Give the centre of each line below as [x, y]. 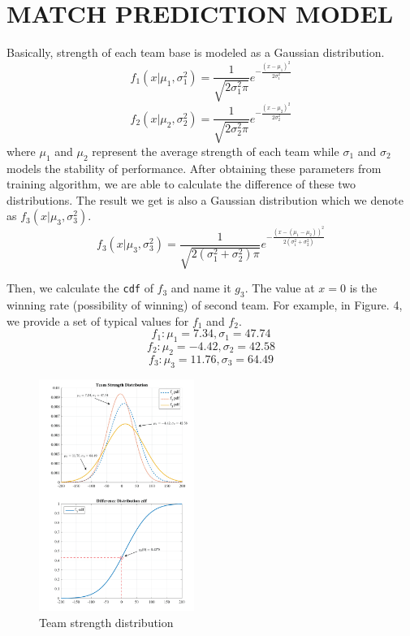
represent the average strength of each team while [216, 151]
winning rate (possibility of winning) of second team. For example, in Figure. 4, [205, 304]
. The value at [280, 288]
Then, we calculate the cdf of [80, 288]
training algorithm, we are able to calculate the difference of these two [181, 184]
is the [363, 288]
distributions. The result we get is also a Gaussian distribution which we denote [205, 199]
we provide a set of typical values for [98, 320]
